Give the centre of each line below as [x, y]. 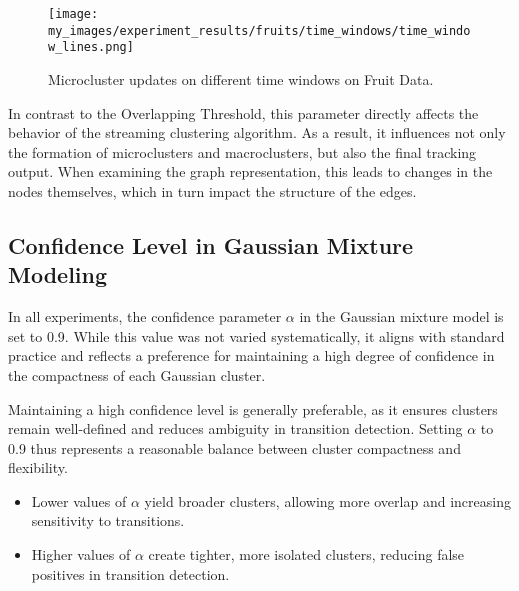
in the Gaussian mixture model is [401, 316]
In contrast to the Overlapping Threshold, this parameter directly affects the [243, 112]
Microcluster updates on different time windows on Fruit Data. [241, 78]
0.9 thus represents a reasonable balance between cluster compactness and [234, 447]
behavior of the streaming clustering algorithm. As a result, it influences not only [257, 132]
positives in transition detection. [130, 573]
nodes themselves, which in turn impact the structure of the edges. [212, 190]
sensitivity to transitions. [108, 520]
